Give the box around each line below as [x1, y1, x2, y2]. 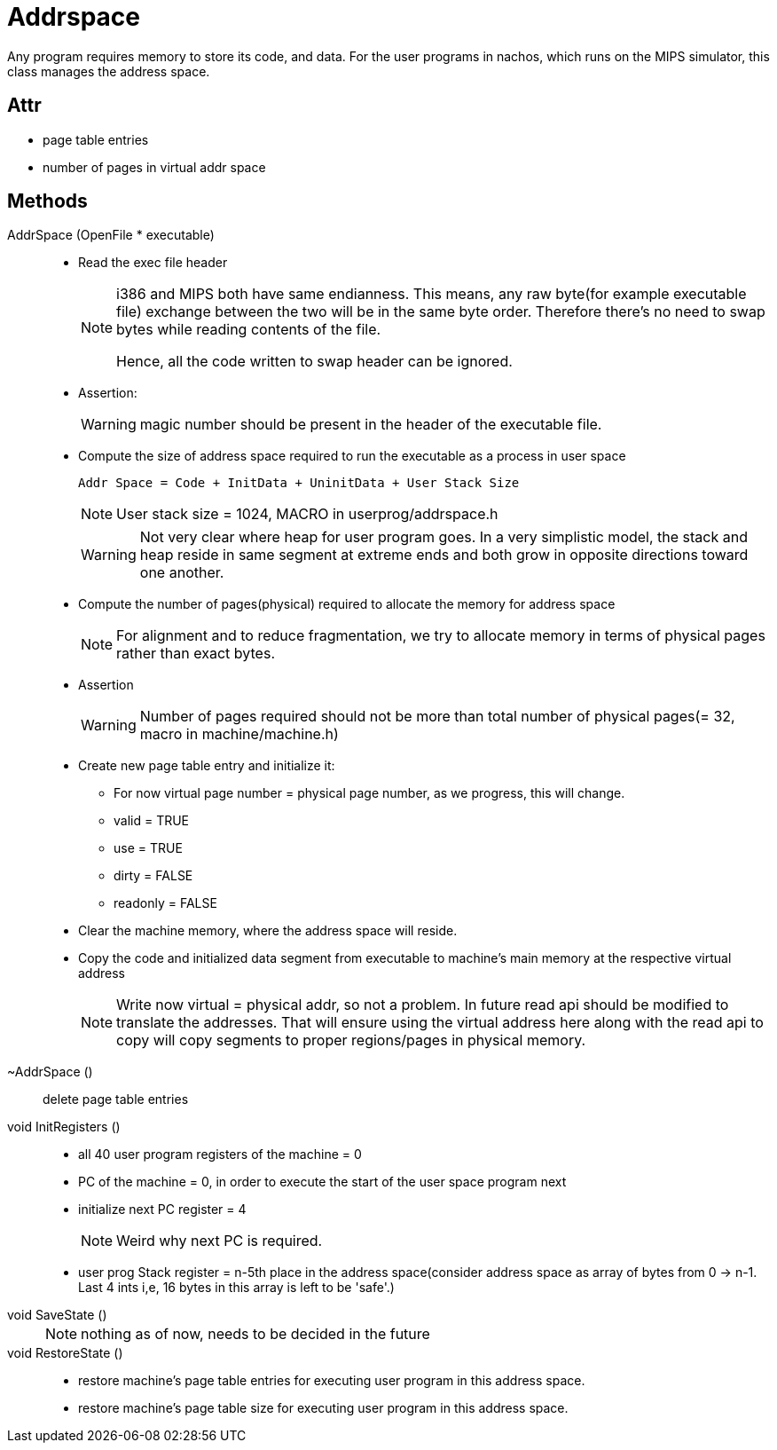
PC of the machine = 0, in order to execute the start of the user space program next [78, 1174, 567, 1190]
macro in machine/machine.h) [139, 725, 339, 744]
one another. [139, 563, 224, 582]
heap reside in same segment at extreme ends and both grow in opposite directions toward [139, 546, 749, 564]
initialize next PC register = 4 [78, 1202, 247, 1218]
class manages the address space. [7, 63, 210, 79]
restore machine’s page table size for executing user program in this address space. [78, 1400, 569, 1416]
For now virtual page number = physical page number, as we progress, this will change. [114, 785, 625, 801]
